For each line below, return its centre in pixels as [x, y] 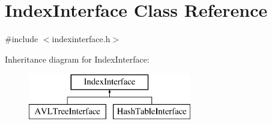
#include [22, 39]
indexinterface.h [81, 39]
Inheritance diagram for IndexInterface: [77, 59]
